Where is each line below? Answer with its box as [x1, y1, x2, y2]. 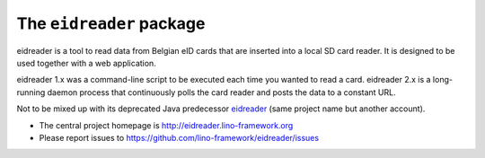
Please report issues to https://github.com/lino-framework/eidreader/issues [39, 132, 319, 143]
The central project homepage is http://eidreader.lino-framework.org [39, 119, 294, 130]
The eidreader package [16, 13, 206, 33]
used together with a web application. [16, 57, 156, 68]
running [16, 86, 46, 98]
